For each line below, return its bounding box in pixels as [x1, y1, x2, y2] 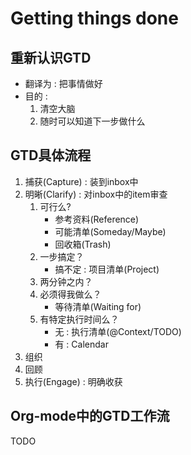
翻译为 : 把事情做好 [24, 78, 103, 89]
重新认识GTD [10, 49, 92, 66]
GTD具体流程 [10, 147, 92, 164]
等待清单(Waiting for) [54, 300, 142, 312]
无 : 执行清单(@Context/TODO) [54, 325, 182, 337]
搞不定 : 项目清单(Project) [54, 263, 160, 275]
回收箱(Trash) [54, 238, 112, 250]
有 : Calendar [54, 338, 109, 350]
